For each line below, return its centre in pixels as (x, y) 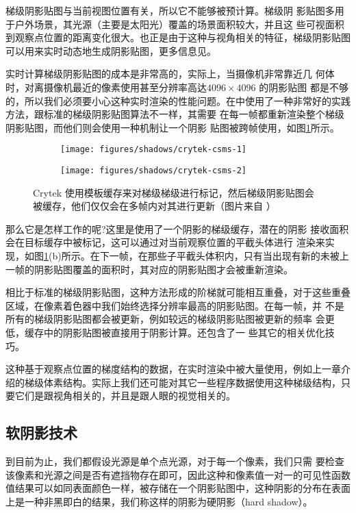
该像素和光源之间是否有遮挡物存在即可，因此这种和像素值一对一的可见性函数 (178, 474)
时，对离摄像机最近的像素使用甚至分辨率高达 (106, 87)
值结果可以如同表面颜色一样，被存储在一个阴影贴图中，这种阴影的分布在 (168, 488)
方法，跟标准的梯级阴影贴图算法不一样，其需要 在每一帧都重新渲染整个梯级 (175, 114)
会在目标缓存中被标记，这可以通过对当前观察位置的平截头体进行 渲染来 (165, 242)
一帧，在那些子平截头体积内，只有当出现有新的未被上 (229, 256)
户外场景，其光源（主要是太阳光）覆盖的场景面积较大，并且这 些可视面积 (179, 24)
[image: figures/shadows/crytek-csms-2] (154, 171)
